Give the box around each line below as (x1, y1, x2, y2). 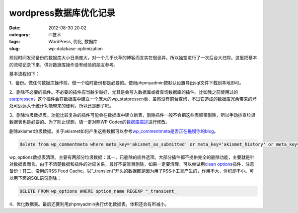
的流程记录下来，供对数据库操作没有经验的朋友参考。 (9, 62, 118, 68)
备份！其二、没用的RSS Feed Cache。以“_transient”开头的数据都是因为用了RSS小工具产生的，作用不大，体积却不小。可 (9, 168, 254, 174)
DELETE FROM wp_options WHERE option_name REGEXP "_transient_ (19, 188, 177, 194)
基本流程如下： (9, 71, 40, 76)
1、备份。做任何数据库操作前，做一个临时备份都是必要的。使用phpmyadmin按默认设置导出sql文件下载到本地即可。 (9, 80, 244, 86)
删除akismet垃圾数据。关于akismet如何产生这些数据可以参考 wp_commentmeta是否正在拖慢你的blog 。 (9, 128, 219, 134)
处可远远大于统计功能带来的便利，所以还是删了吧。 (9, 103, 114, 109)
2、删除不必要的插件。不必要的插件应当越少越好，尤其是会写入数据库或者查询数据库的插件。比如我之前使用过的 (9, 89, 238, 95)
